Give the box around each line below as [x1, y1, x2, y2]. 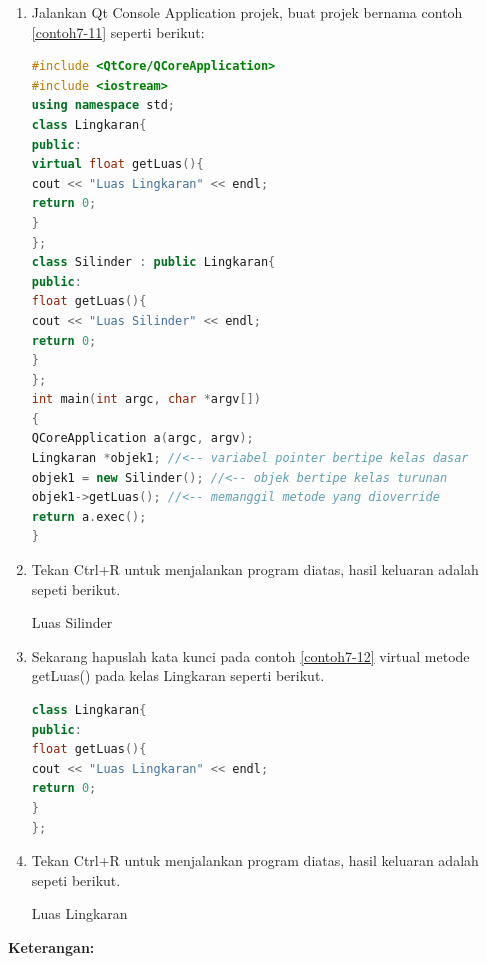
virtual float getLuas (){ [31, 157, 204, 172]
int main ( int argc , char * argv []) [31, 392, 261, 407]
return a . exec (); [31, 509, 147, 524]
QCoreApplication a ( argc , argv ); [31, 431, 254, 446]
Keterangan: [8, 936, 95, 957]
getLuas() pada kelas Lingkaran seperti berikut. [31, 665, 325, 686]
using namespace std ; [31, 98, 176, 113]
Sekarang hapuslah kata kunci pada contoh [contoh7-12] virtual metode [31, 645, 470, 666]
